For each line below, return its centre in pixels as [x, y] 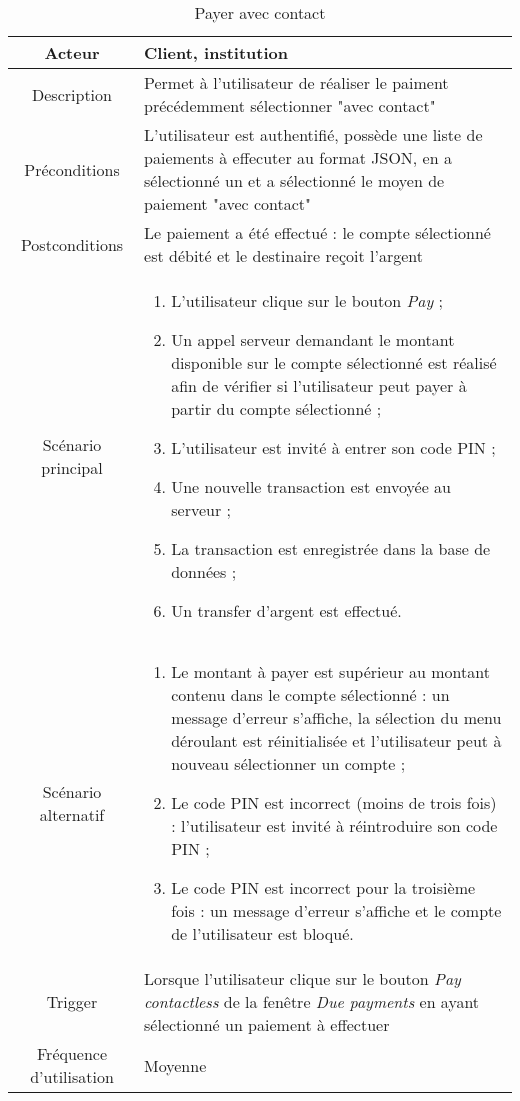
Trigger [72, 1001]
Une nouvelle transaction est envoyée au [311, 486]
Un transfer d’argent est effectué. [286, 610]
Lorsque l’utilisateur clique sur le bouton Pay [302, 978]
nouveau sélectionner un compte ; [288, 763]
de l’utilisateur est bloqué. [262, 933]
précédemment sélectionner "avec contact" [290, 105]
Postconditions [72, 244]
